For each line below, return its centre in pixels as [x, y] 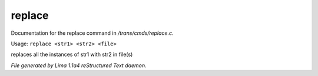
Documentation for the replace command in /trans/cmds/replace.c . [92, 33]
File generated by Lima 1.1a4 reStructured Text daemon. [79, 65]
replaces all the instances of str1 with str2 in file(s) [72, 54]
